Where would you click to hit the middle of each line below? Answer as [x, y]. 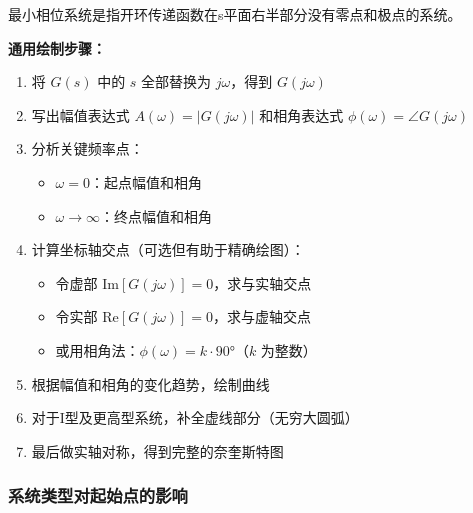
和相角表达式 [301, 114]
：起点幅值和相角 [145, 181]
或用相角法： [97, 349]
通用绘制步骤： [57, 47]
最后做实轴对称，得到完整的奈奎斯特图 [157, 450]
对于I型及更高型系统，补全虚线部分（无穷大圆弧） [195, 417]
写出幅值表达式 [80, 114]
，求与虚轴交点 [262, 316]
